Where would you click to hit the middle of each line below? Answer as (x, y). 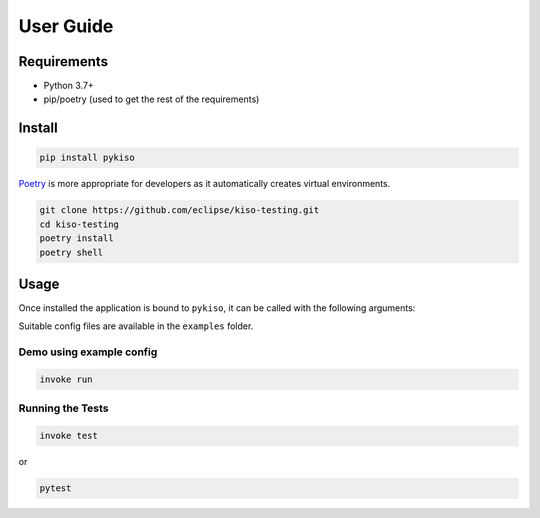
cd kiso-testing (79, 224)
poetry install (76, 238)
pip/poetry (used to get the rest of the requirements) (151, 99)
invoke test (69, 436)
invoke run (66, 379)
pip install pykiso (87, 158)
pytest (55, 488)
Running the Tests (63, 408)
